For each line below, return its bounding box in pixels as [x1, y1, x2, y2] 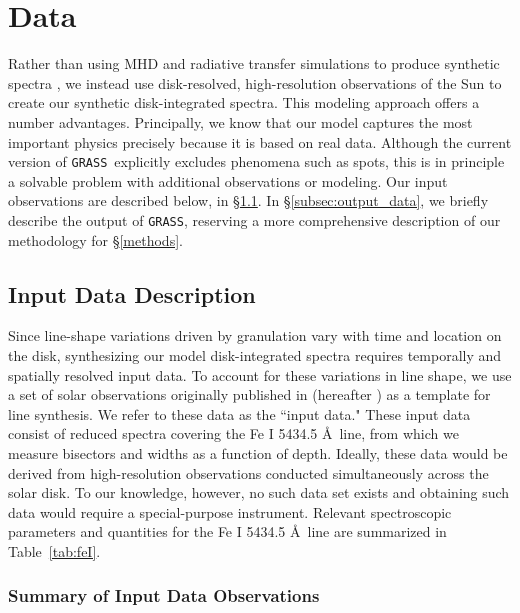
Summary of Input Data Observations [8, 583, 320, 608]
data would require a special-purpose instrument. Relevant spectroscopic [8, 501, 452, 522]
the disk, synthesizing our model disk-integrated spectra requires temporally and [8, 344, 502, 365]
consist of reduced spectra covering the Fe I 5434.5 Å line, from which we [8, 423, 459, 444]
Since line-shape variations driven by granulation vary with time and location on [8, 325, 502, 346]
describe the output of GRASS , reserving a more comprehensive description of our [8, 209, 501, 230]
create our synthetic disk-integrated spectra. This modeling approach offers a [8, 92, 480, 113]
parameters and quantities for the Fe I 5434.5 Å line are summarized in [8, 521, 447, 542]
